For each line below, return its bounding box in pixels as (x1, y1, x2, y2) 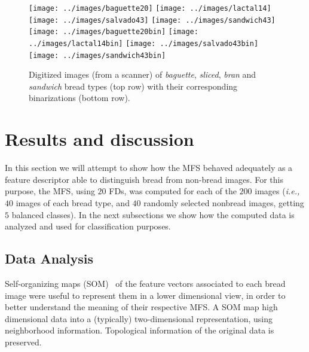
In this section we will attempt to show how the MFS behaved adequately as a (5, 161, 293, 174)
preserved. (5, 335, 42, 348)
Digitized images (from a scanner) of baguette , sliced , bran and (29, 68, 256, 81)
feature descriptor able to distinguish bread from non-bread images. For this (5, 173, 284, 185)
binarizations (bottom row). (29, 91, 130, 104)
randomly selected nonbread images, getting (143, 196, 304, 209)
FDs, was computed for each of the (109, 185, 237, 197)
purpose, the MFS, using (5, 185, 95, 197)
